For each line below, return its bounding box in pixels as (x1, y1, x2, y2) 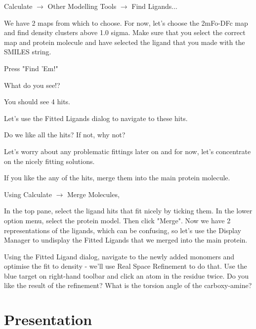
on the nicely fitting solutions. (4, 156, 95, 166)
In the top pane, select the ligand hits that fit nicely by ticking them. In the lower (4, 206, 253, 216)
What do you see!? (4, 80, 60, 90)
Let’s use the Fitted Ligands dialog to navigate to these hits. (4, 113, 188, 123)
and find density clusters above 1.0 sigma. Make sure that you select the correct (4, 27, 246, 38)
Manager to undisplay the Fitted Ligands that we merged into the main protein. (4, 235, 248, 245)
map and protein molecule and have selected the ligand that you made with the (4, 37, 245, 47)
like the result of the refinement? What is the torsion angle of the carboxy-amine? (4, 280, 252, 290)
